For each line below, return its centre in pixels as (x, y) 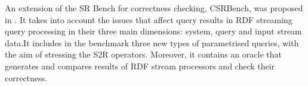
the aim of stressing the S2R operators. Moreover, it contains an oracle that (143, 54)
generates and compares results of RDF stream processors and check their (140, 66)
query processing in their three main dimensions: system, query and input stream (153, 31)
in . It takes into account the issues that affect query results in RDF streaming (149, 19)
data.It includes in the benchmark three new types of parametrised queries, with (152, 42)
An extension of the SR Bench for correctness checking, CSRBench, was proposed (154, 8)
